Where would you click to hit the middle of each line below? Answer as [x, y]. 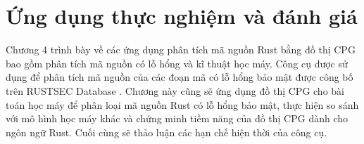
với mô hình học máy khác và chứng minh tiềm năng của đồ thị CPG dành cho [177, 118]
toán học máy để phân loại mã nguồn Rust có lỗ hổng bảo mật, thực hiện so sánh [182, 104]
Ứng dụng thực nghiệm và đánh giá [182, 16]
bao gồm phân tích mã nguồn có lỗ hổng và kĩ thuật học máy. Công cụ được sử [177, 63]
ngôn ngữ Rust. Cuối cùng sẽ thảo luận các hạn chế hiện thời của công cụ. [167, 132]
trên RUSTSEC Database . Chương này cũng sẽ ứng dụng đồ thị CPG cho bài [175, 90]
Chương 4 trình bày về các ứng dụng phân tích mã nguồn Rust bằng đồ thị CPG [181, 50]
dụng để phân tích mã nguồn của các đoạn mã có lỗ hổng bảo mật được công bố [180, 77]
